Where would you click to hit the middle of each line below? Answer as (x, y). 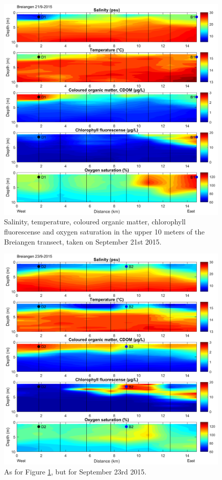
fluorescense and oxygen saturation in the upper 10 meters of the (104, 231)
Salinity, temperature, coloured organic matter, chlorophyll (95, 222)
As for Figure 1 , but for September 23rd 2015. (75, 471)
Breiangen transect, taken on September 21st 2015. (83, 241)
